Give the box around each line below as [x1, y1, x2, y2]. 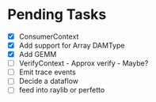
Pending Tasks [7, 6, 107, 24]
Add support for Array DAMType [18, 41, 125, 50]
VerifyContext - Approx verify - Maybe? [18, 59, 149, 68]
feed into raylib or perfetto [18, 85, 105, 95]
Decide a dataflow [18, 77, 79, 86]
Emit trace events [18, 67, 76, 77]
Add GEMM [18, 50, 57, 59]
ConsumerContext [18, 32, 79, 41]
